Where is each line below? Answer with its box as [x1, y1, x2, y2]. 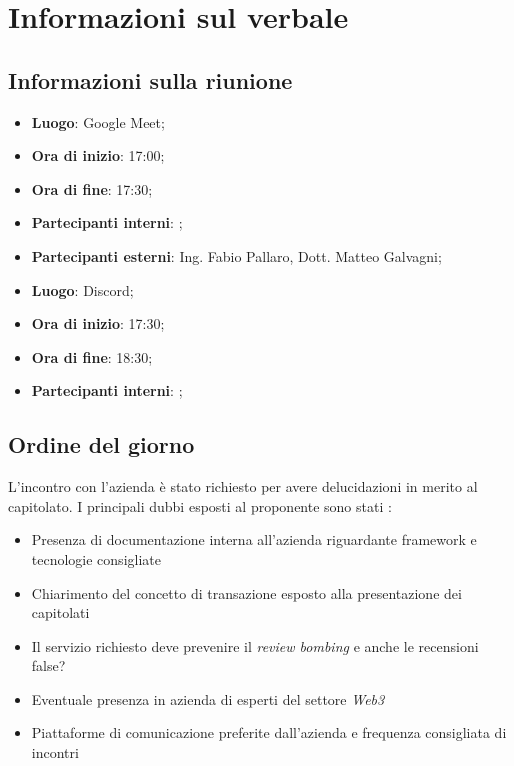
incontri [31, 742, 79, 763]
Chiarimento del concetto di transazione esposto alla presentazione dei [31, 582, 462, 603]
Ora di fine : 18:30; [31, 346, 153, 367]
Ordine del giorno [8, 429, 195, 460]
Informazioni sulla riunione [8, 64, 293, 95]
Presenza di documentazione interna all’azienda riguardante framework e [31, 529, 477, 550]
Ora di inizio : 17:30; [31, 313, 165, 334]
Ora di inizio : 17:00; [31, 145, 165, 166]
